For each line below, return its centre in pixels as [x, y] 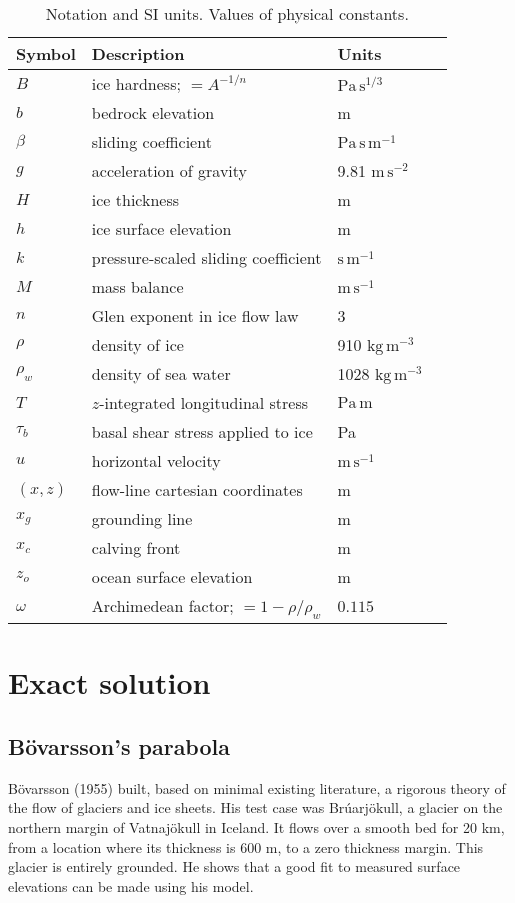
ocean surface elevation [172, 576]
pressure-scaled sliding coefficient [206, 257]
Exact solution [109, 682]
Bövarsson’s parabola [119, 745]
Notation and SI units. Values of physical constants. [227, 13]
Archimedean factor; [162, 605]
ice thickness [135, 199]
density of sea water [161, 373]
